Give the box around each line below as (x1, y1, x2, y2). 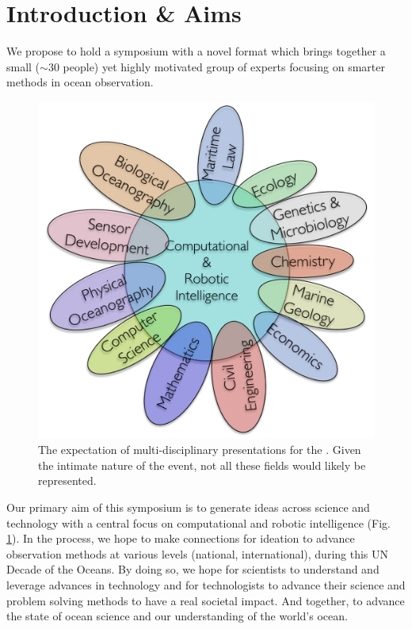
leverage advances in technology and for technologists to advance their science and (6, 576, 406, 593)
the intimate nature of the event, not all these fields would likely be (38, 456, 366, 473)
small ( (6, 58, 40, 74)
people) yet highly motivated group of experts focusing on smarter (63, 58, 385, 74)
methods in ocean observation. (6, 74, 154, 90)
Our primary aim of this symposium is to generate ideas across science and (6, 498, 370, 515)
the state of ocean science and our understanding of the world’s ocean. (6, 608, 348, 624)
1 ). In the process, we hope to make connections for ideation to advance (6, 530, 355, 547)
